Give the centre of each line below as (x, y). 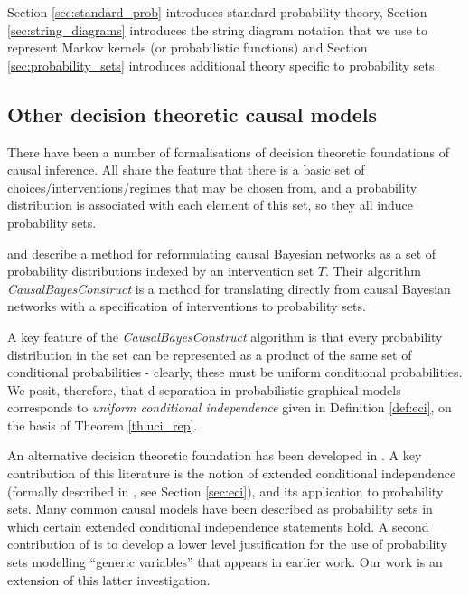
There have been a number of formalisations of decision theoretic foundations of (228, 151)
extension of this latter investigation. (109, 579)
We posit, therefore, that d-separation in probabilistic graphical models (204, 389)
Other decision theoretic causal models (192, 113)
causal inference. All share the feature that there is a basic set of (186, 170)
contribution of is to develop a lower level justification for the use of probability (227, 544)
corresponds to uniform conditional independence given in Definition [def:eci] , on (230, 407)
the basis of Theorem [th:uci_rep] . (103, 425)
